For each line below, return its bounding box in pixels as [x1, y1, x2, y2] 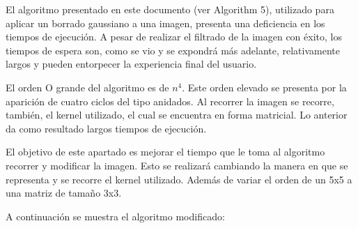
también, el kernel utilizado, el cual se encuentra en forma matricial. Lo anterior [6, 107, 348, 122]
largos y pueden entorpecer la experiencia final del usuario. [6, 56, 257, 71]
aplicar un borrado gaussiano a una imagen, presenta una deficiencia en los [6, 15, 325, 30]
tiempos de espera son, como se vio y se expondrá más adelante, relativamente [6, 43, 341, 57]
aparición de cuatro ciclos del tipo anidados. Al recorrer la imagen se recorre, [6, 93, 334, 108]
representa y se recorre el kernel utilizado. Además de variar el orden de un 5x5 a [6, 172, 352, 186]
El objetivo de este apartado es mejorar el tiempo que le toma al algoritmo [6, 144, 325, 159]
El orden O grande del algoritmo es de [6, 79, 169, 94]
